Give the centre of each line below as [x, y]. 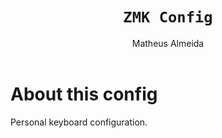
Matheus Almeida [168, 43]
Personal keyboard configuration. [79, 122]
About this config [84, 94]
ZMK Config [168, 17]
